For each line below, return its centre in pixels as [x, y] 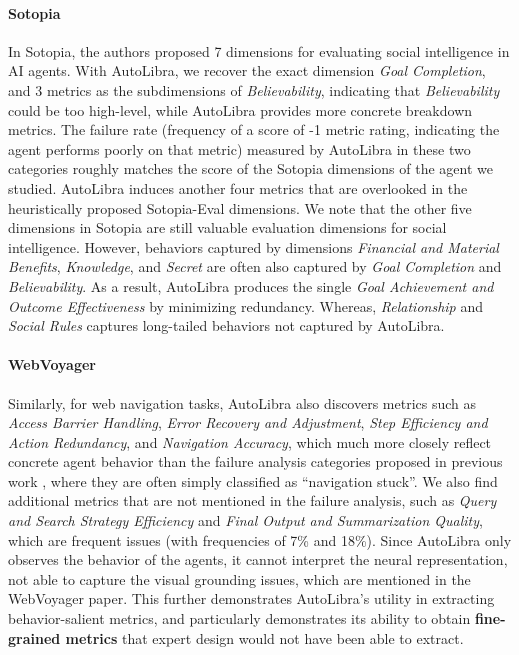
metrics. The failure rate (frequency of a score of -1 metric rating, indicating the [254, 129]
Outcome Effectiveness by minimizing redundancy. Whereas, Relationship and [245, 305]
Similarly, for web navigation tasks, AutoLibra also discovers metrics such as [242, 402]
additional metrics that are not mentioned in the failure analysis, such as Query [252, 500]
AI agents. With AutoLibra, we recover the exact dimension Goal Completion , [247, 70]
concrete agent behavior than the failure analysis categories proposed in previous [255, 461]
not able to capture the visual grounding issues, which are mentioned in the [239, 578]
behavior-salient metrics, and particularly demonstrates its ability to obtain [239, 618]
